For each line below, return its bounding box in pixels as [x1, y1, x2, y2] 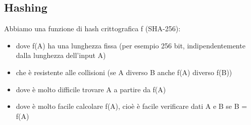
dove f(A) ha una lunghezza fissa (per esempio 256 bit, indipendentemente [16, 40, 245, 50]
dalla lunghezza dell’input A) [16, 50, 106, 60]
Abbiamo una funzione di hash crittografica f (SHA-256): [4, 23, 181, 34]
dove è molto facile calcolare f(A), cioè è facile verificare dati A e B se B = [16, 101, 247, 111]
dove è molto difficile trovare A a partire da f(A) [16, 84, 166, 94]
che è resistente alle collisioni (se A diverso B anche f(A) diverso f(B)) [16, 67, 232, 77]
